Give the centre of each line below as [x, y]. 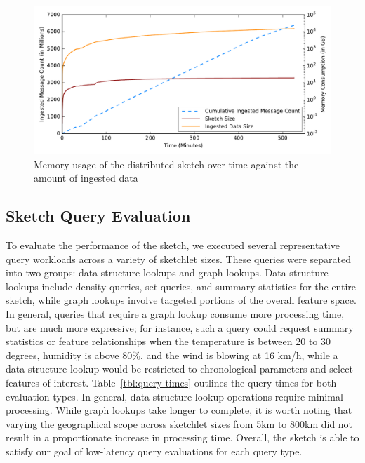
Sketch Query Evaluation [98, 216]
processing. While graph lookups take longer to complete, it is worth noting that [179, 410]
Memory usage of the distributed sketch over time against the [166, 164]
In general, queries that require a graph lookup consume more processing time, [175, 313]
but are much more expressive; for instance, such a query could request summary [180, 327]
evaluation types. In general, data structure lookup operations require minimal [174, 396]
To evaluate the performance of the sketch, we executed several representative [173, 244]
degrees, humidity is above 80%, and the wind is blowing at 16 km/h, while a [172, 355]
